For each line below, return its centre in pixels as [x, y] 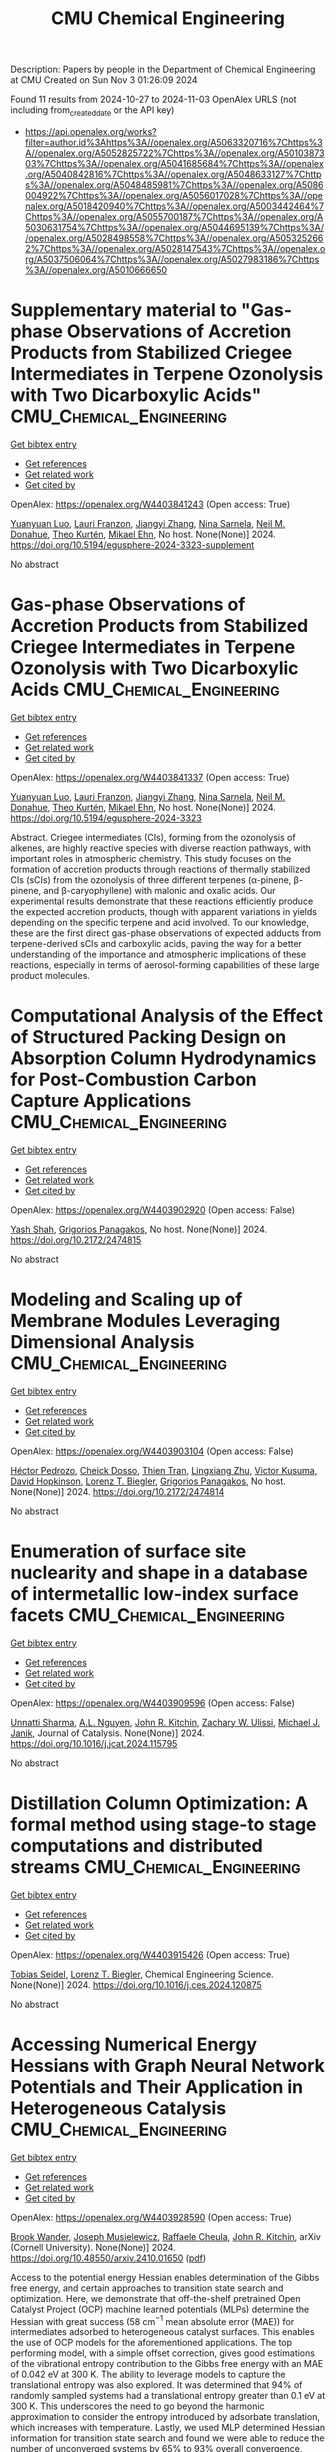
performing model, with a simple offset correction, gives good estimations [162, 2353]
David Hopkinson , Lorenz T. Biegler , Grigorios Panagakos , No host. [148, 1481]
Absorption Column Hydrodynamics [163, 1058]
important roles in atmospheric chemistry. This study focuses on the [151, 858]
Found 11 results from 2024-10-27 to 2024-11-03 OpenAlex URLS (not [153, 99]
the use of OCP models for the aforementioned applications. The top [151, 2343]
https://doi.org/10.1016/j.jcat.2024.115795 [94, 1743]
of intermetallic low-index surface [154, 1593]
